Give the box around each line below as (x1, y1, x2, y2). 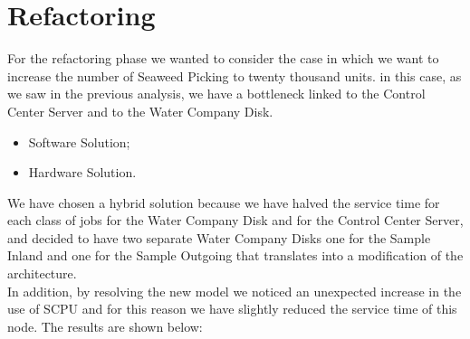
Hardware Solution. (28, 163, 137, 182)
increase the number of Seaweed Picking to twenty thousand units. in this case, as (7, 66, 462, 85)
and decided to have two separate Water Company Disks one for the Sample (7, 228, 431, 247)
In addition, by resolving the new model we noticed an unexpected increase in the (7, 281, 462, 300)
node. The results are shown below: (7, 316, 203, 335)
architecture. (7, 264, 77, 283)
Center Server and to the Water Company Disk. (7, 101, 273, 120)
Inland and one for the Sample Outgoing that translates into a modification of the (7, 246, 464, 265)
